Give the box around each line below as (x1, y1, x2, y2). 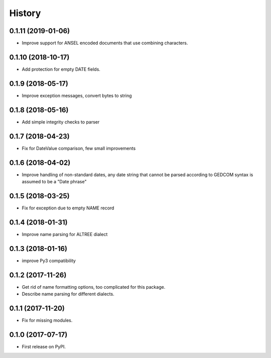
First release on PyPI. (22, 343, 66, 349)
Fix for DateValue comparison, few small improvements (22, 145, 136, 151)
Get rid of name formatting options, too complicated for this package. (22, 284, 166, 290)
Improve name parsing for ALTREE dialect (22, 231, 108, 237)
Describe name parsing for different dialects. (22, 291, 115, 297)
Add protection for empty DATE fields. (22, 66, 100, 72)
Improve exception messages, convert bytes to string (22, 92, 132, 98)
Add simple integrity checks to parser (22, 118, 100, 125)
